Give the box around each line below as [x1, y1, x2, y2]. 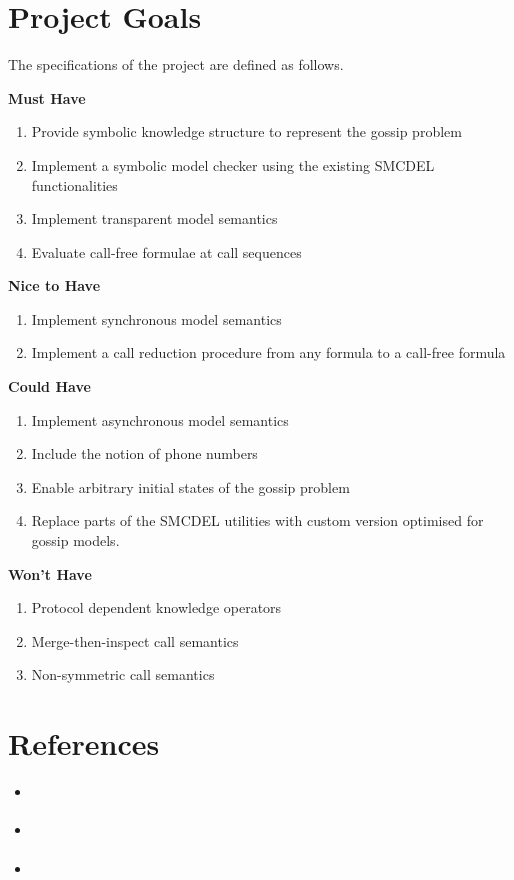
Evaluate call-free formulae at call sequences [31, 241, 302, 262]
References [8, 723, 160, 764]
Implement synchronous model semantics [31, 308, 282, 329]
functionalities [31, 174, 118, 195]
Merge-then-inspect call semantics [31, 630, 239, 651]
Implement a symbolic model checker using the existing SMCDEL [31, 154, 435, 175]
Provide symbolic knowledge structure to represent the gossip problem [31, 121, 462, 142]
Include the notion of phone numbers [31, 443, 258, 464]
